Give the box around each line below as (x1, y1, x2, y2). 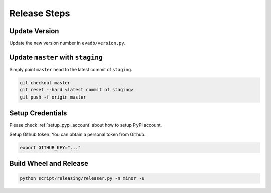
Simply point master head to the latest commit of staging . (9, 66, 132, 72)
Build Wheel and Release (9, 159, 89, 168)
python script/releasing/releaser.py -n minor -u (20, 176, 145, 181)
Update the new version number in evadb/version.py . (9, 40, 126, 46)
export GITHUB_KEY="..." (20, 145, 81, 150)
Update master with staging (9, 53, 103, 61)
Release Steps (9, 8, 70, 19)
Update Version (9, 27, 59, 35)
